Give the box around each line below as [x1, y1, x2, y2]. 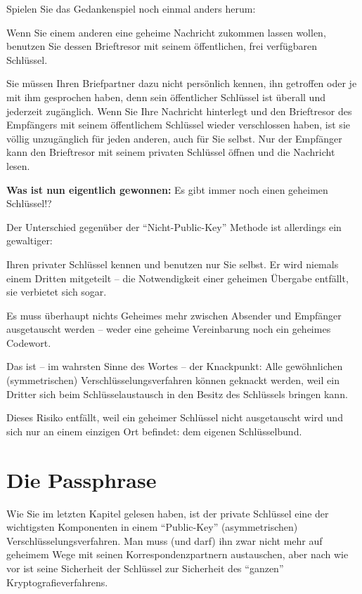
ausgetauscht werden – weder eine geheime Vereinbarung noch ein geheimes [6, 322, 331, 336]
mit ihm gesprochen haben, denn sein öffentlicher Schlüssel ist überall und [6, 89, 325, 104]
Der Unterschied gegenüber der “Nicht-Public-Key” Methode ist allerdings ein [6, 219, 342, 234]
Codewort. [6, 335, 51, 350]
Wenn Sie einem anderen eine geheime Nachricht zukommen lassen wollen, [6, 25, 326, 39]
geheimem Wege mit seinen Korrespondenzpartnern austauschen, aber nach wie [6, 547, 349, 562]
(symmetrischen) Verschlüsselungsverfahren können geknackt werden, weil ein [6, 373, 340, 388]
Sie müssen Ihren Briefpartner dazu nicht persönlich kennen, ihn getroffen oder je [6, 76, 357, 91]
